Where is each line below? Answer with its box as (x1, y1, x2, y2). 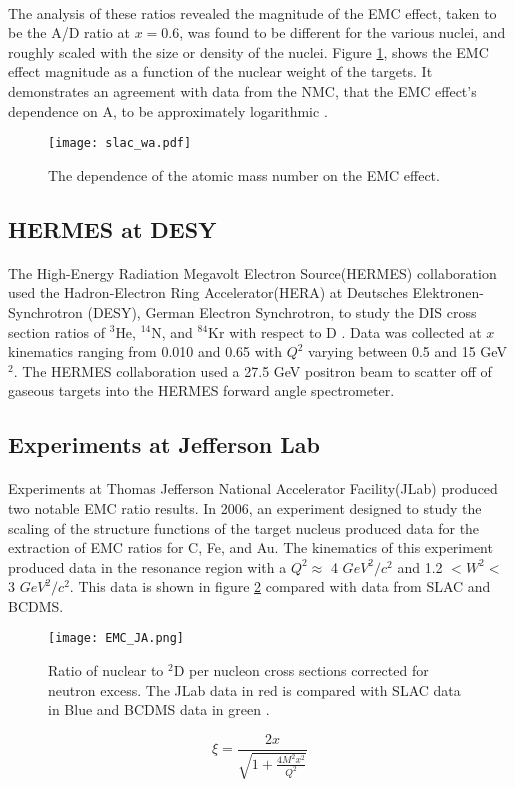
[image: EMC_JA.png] (48, 631, 185, 646)
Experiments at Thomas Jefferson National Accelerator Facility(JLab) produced (8, 478, 498, 499)
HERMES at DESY (8, 213, 217, 244)
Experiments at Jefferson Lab (8, 429, 320, 460)
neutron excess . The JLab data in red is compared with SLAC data (48, 679, 461, 700)
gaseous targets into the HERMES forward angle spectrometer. (8, 380, 395, 401)
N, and (151, 321, 193, 342)
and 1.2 (397, 556, 443, 577)
